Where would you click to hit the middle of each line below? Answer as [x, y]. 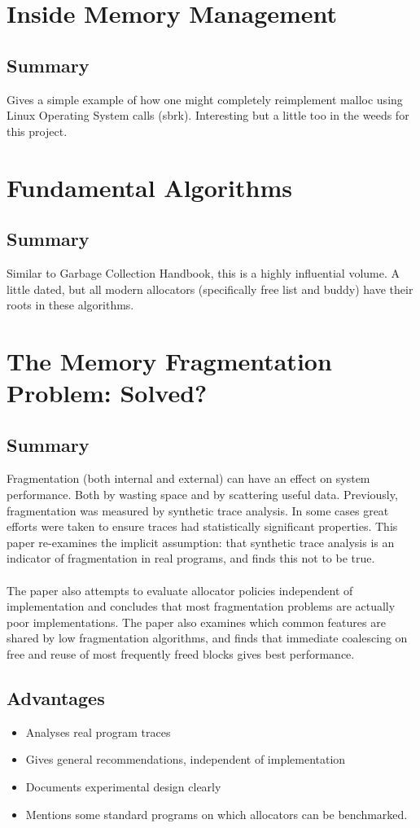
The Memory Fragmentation [169, 360]
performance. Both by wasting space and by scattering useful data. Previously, [202, 495]
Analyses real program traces [98, 732]
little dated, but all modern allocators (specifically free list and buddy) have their [210, 289]
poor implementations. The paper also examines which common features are [196, 622]
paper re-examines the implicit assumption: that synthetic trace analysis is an [201, 542]
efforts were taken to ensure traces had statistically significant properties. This [202, 526]
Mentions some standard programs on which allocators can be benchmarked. [217, 814]
